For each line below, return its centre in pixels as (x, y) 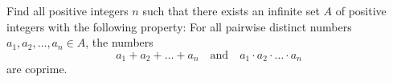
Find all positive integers (68, 10)
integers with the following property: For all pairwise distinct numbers (179, 26)
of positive (361, 10)
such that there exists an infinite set (231, 10)
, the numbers (119, 42)
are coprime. (37, 69)
